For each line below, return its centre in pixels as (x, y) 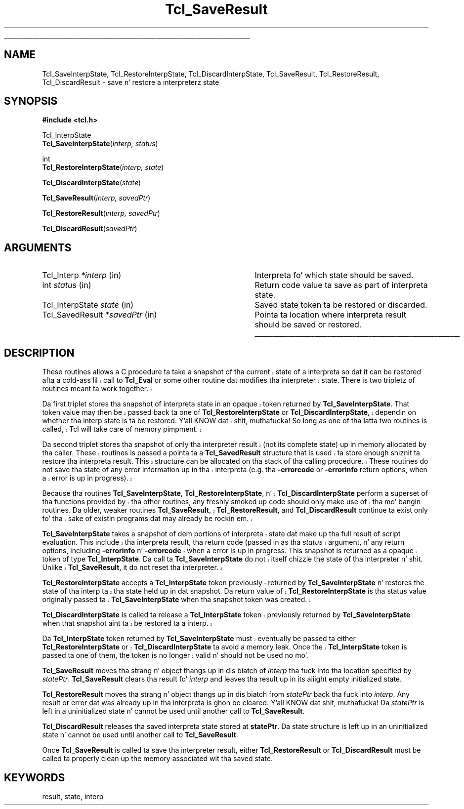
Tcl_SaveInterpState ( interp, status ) (100, 144)
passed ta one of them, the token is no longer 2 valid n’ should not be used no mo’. (175, 655)
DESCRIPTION (39, 353)
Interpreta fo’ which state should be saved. (334, 275)
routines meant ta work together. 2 (97, 389)
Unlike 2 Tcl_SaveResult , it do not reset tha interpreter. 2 (132, 567)
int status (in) (67, 285)
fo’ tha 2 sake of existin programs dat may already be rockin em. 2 (147, 519)
